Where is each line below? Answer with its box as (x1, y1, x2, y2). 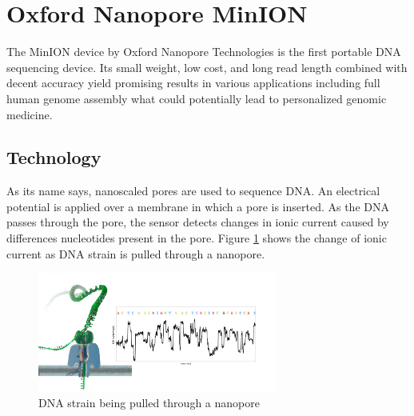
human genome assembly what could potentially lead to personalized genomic (6, 90, 387, 106)
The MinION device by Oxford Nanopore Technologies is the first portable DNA (6, 43, 401, 60)
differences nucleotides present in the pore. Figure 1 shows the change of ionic (6, 230, 387, 246)
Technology (6, 145, 102, 170)
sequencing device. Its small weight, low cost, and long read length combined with (6, 58, 408, 75)
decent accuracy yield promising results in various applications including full (6, 74, 380, 91)
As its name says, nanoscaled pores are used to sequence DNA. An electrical (6, 182, 380, 199)
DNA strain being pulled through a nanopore (38, 394, 260, 410)
